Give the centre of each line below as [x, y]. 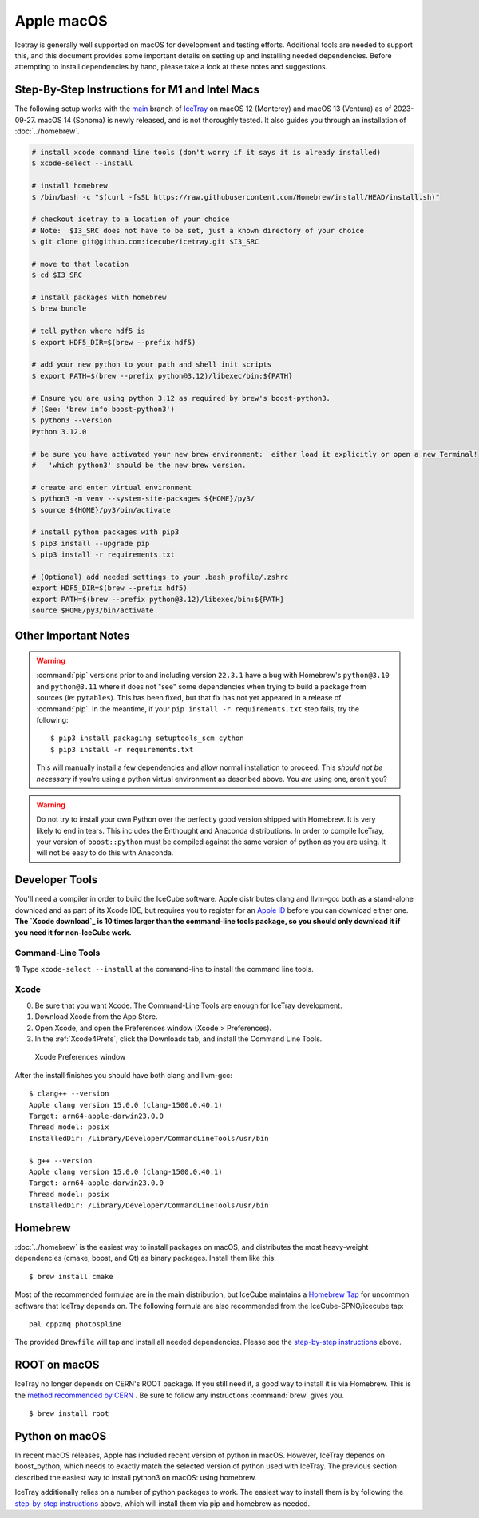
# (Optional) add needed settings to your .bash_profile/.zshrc [160, 577]
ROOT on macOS [57, 1365]
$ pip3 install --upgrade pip [91, 543]
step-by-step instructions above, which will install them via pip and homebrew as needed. [162, 1503]
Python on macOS [61, 1436]
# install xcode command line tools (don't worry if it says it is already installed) [206, 152]
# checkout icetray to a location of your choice [131, 219]
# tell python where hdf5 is [89, 331]
